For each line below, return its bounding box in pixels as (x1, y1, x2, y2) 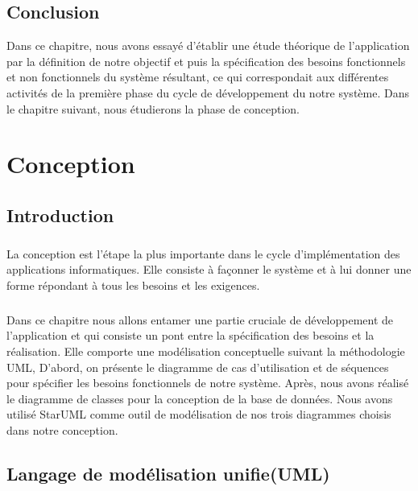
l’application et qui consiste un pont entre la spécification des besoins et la (6, 327, 375, 344)
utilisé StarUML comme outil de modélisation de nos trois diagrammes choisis (6, 406, 391, 423)
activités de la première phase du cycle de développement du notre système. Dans (6, 84, 409, 101)
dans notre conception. (6, 422, 118, 439)
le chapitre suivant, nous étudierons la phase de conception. (6, 100, 300, 117)
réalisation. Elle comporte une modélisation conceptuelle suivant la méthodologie (6, 343, 405, 360)
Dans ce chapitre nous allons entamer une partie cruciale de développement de (6, 311, 394, 328)
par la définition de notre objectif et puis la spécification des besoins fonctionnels (6, 52, 406, 69)
